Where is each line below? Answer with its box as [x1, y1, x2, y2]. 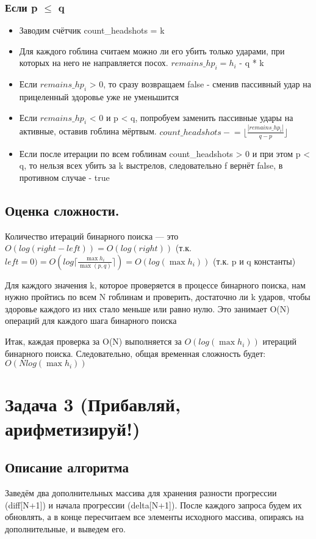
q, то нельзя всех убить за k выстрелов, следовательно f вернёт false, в [19, 159, 283, 172]
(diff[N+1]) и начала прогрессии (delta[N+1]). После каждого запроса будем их [5, 498, 302, 511]
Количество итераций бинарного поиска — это [5, 229, 179, 242]
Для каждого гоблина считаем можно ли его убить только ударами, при [19, 44, 285, 57]
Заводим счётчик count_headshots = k [19, 24, 165, 37]
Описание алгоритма [5, 458, 129, 477]
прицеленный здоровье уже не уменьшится [19, 90, 179, 103]
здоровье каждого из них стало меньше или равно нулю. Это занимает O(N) [5, 302, 290, 315]
